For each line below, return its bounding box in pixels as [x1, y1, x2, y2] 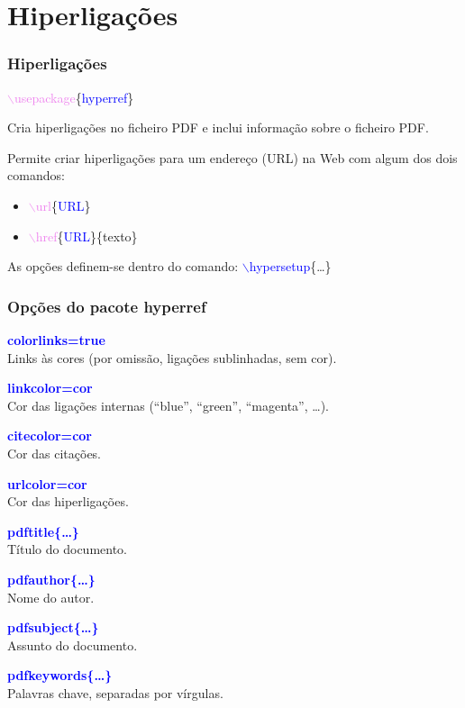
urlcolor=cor [7, 474, 87, 493]
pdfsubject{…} [7, 618, 99, 637]
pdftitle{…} [7, 522, 79, 540]
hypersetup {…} [249, 257, 332, 276]
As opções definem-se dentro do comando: [7, 257, 239, 276]
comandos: [7, 166, 65, 185]
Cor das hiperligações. [7, 492, 129, 511]
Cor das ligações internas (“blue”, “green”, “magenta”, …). [7, 395, 329, 414]
